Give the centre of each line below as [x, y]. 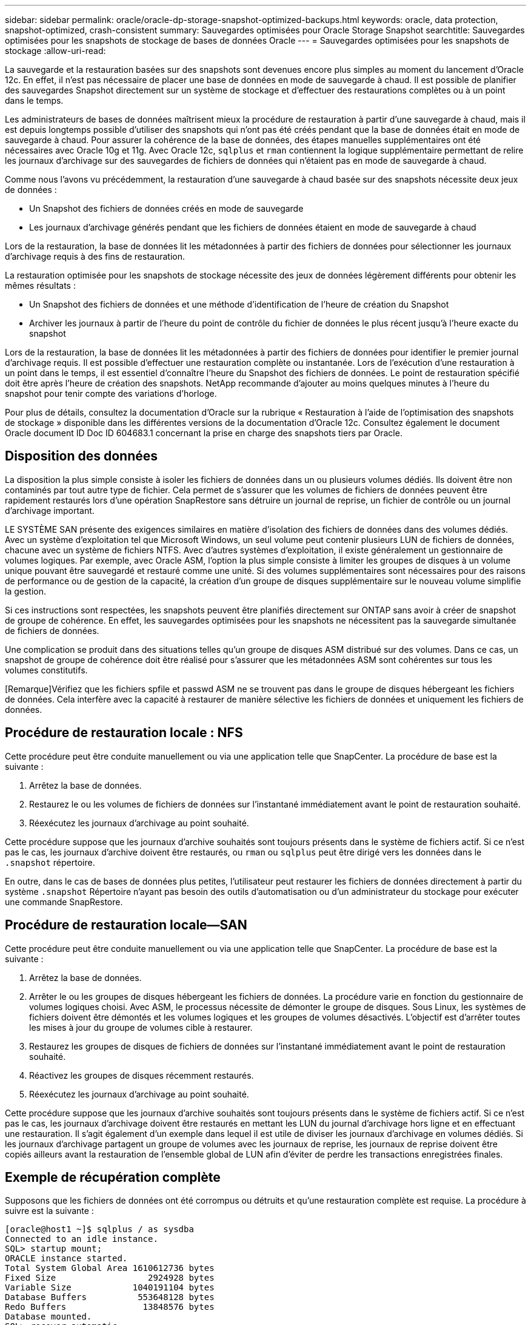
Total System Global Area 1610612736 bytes [110, 1268]
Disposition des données [82, 456]
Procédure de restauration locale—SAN [126, 925]
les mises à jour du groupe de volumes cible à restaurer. [141, 1027]
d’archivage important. [50, 510]
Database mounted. [48, 1317]
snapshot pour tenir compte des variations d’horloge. [111, 393]
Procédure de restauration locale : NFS [124, 733]
